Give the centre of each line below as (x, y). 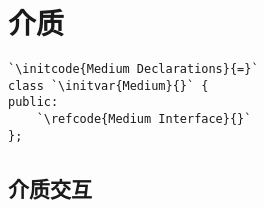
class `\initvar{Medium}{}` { (108, 85)
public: (33, 102)
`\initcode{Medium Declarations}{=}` (133, 69)
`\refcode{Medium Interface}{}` (144, 119)
